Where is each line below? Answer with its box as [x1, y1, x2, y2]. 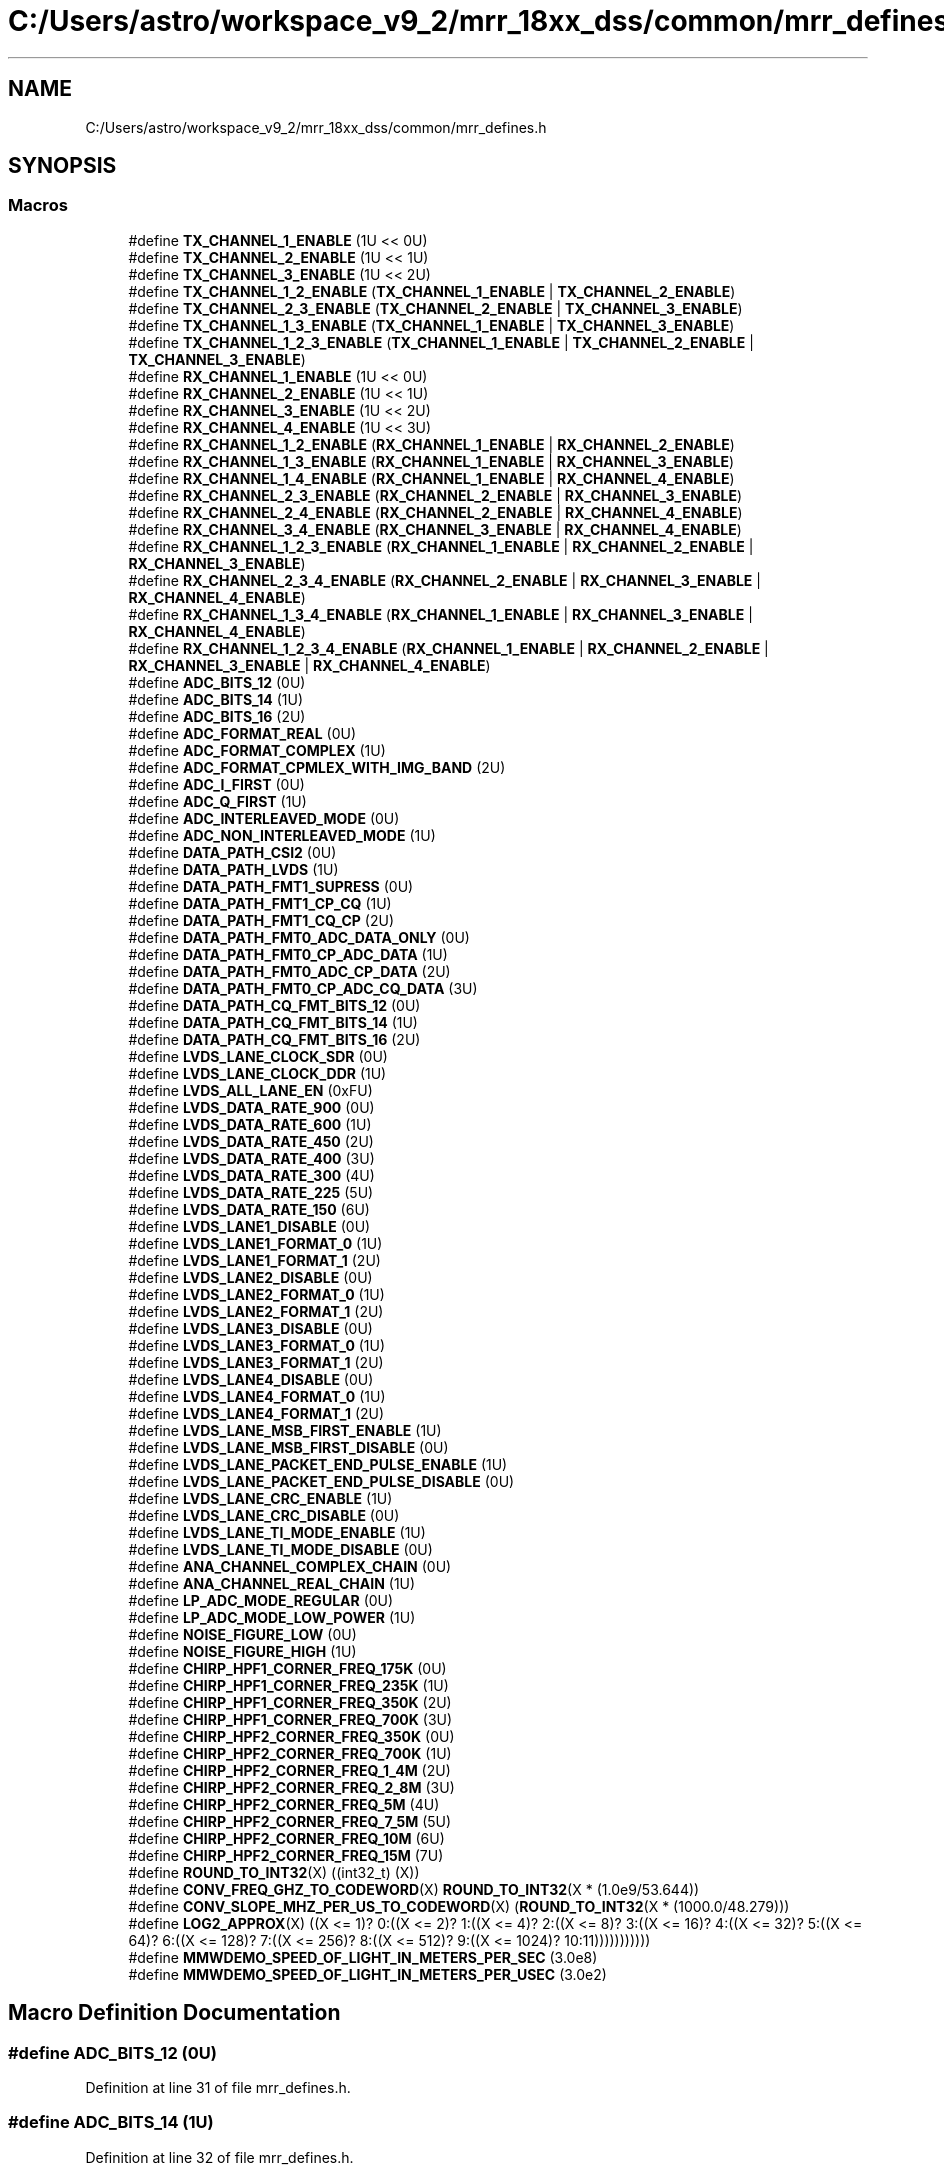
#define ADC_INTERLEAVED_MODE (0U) [128, 809, 400, 827]
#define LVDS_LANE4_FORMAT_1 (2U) [128, 1404, 385, 1422]
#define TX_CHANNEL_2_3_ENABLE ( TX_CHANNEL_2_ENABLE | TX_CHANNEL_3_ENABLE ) [128, 299, 743, 317]
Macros [8, 195, 68, 216]
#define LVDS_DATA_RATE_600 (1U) [128, 1115, 372, 1133]
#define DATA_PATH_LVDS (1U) [128, 860, 339, 878]
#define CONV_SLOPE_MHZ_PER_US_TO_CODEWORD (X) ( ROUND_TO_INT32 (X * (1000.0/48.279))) [128, 1897, 790, 1915]
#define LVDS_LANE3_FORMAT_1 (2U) [128, 1353, 384, 1371]
